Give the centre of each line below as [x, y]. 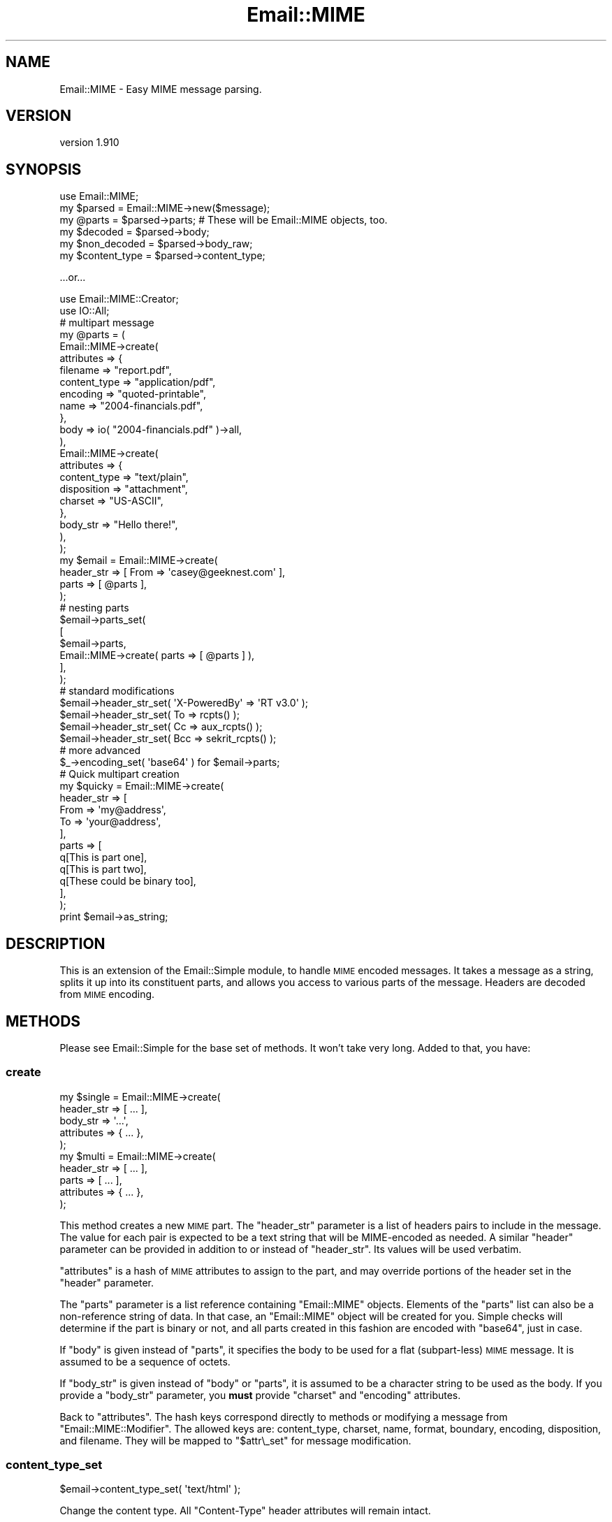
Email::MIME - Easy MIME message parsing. [161, 89]
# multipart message [107, 323]
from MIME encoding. [107, 994]
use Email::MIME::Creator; [119, 299]
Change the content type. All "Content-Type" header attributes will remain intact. [245, 1511]
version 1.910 [89, 143]
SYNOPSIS [44, 169]
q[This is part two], [103, 869]
